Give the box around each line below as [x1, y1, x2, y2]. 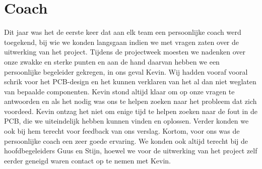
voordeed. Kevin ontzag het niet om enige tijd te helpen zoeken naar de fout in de [4, 105, 257, 116]
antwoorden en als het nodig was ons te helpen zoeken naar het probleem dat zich [4, 96, 257, 106]
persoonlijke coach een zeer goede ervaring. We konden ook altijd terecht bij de [4, 135, 248, 146]
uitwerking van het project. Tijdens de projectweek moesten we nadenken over [4, 46, 245, 57]
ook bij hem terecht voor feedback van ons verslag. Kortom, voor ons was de [4, 126, 240, 136]
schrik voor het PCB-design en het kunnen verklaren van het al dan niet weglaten [4, 76, 256, 87]
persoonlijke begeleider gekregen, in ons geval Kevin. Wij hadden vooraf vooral [4, 66, 248, 77]
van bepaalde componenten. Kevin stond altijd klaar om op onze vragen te [4, 86, 235, 96]
